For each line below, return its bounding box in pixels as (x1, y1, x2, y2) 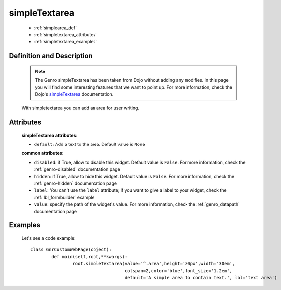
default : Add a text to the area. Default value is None (34, 142, 145, 147)
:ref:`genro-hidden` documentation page (34, 180, 117, 186)
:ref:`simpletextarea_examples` (34, 39, 97, 45)
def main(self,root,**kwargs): (51, 254, 128, 259)
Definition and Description (9, 52, 93, 60)
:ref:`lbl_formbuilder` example (34, 194, 94, 200)
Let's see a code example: (21, 235, 76, 241)
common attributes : (21, 150, 64, 156)
